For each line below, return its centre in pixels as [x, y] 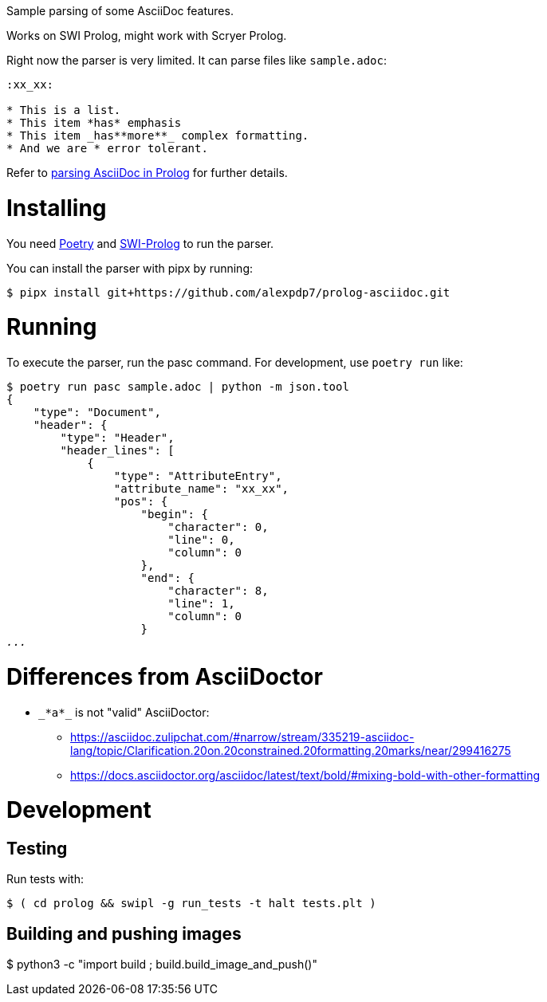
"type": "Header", [117, 438]
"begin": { [174, 514]
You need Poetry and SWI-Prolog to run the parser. [140, 243]
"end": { [168, 578]
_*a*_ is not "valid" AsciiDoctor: [124, 712]
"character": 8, [218, 591]
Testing [37, 849]
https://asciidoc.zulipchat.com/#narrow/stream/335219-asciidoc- [242, 737]
